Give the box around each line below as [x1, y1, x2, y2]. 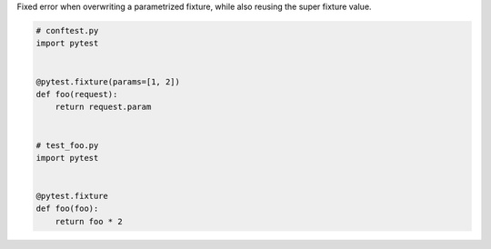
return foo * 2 [55, 216, 123, 226]
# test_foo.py [35, 140, 99, 150]
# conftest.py [35, 25, 99, 35]
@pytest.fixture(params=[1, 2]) [35, 76, 181, 86]
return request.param [55, 102, 152, 113]
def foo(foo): [35, 204, 99, 214]
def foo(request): [35, 89, 118, 99]
